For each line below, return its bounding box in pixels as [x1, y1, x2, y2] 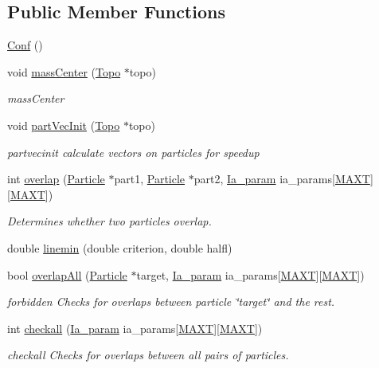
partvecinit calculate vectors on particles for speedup [7, 143, 260, 160]
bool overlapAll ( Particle [7, 266, 127, 283]
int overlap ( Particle [7, 170, 105, 187]
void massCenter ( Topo [7, 63, 121, 80]
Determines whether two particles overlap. [7, 213, 212, 229]
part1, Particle [114, 170, 186, 187]
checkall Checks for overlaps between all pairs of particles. [7, 346, 289, 363]
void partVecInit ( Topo [7, 116, 120, 133]
